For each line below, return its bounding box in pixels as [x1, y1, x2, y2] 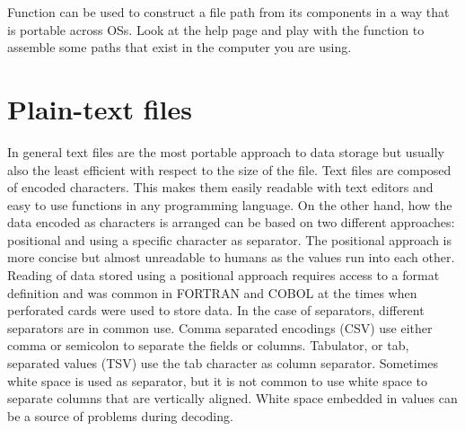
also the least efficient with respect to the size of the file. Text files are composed [7, 160, 452, 179]
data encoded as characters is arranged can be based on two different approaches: [7, 213, 455, 232]
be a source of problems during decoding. [7, 406, 233, 425]
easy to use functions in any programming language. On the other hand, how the [7, 195, 452, 214]
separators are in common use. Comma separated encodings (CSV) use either [7, 318, 433, 337]
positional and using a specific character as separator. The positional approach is [7, 230, 452, 249]
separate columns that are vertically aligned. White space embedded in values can [7, 389, 458, 408]
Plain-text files [7, 90, 192, 127]
